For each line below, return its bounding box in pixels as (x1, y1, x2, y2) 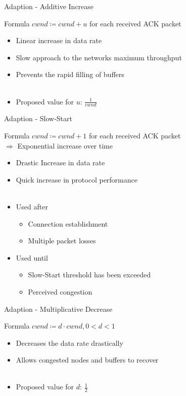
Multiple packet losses (28, 235, 96, 246)
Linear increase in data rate (16, 35, 102, 46)
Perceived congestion (28, 286, 92, 297)
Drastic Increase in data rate (16, 157, 105, 168)
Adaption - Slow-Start (4, 113, 73, 124)
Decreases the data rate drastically (16, 337, 123, 348)
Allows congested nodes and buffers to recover (16, 354, 159, 365)
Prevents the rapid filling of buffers (16, 69, 124, 80)
